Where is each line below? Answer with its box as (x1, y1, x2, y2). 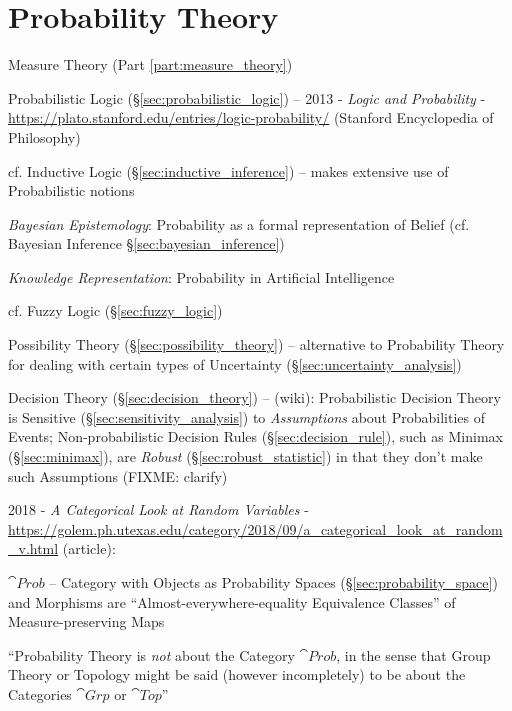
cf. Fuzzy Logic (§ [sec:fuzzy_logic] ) (8, 300, 223, 321)
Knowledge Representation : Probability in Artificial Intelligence (8, 266, 395, 287)
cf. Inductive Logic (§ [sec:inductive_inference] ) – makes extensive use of (8, 160, 449, 181)
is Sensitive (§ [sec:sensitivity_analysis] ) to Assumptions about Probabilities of (8, 406, 486, 427)
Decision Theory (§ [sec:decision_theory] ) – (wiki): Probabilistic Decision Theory (8, 387, 501, 408)
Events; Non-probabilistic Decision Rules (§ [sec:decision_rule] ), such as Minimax (8, 426, 503, 447)
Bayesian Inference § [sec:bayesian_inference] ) (8, 233, 285, 254)
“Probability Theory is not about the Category (8, 644, 295, 665)
